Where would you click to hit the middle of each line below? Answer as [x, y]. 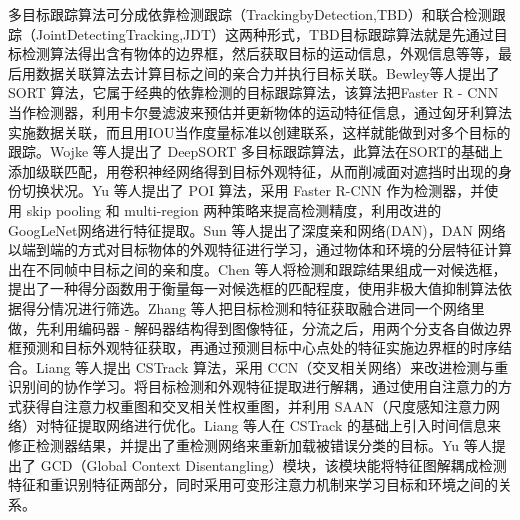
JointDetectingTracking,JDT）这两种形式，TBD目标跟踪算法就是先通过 [264, 33]
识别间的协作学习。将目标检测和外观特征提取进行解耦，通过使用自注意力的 [253, 386]
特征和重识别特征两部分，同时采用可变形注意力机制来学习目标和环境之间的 [253, 484]
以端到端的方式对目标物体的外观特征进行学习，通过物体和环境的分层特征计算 [260, 249]
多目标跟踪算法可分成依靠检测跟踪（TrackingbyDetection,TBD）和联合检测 [250, 14]
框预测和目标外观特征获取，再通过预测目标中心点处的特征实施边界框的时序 [253, 347]
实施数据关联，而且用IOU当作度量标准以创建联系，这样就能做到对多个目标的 [259, 131]
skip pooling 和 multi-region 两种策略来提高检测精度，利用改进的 [234, 209]
